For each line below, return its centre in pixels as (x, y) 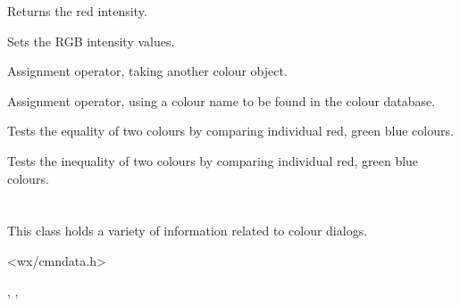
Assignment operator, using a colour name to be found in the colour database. (222, 100)
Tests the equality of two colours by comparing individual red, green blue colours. (230, 131)
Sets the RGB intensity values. (91, 41)
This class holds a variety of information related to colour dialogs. (188, 231)
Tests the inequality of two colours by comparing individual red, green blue (213, 160)
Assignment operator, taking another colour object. (147, 71)
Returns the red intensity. (77, 11)
